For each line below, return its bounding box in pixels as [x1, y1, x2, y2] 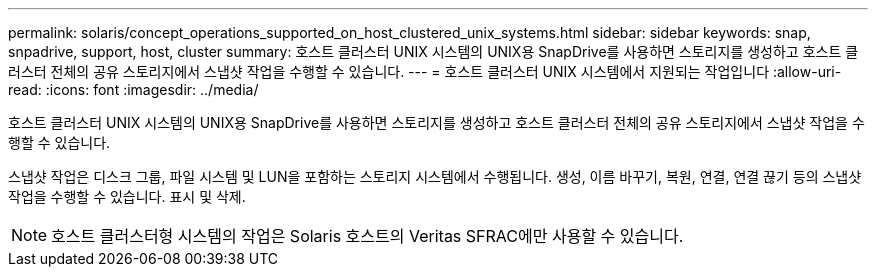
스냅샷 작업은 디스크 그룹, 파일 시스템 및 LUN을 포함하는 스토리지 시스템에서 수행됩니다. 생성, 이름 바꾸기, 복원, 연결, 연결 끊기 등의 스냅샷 [8, 168, 862, 185]
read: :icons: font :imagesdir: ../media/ [8, 81, 259, 98]
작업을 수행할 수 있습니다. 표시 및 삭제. [8, 188, 246, 205]
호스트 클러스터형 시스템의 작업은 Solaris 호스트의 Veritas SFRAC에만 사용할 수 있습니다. [51, 226, 684, 246]
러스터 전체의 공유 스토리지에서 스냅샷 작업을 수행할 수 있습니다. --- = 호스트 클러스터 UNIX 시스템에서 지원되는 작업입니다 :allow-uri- [8, 63, 842, 80]
